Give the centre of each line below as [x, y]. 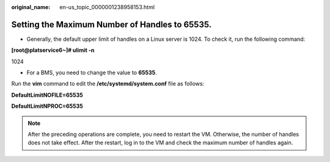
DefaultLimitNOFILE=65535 [47, 95]
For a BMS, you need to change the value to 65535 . [92, 72]
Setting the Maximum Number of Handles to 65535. [112, 24]
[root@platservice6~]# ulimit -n [53, 50]
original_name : [31, 7]
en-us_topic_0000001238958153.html [107, 7]
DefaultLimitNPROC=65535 [47, 106]
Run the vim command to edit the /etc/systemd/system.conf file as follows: [108, 84]
